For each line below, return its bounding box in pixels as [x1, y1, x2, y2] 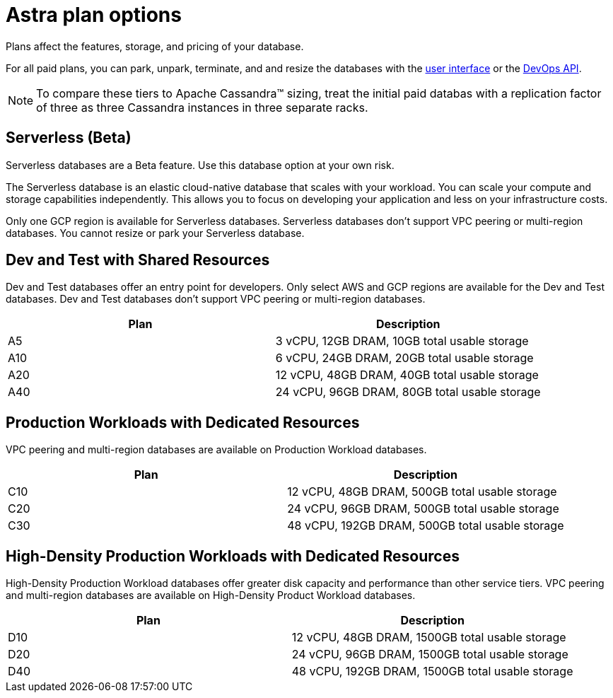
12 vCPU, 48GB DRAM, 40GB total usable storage [275, 368, 539, 383]
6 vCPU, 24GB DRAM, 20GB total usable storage [275, 351, 534, 366]
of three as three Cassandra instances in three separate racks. [36, 100, 368, 115]
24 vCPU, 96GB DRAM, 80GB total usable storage [275, 385, 541, 400]
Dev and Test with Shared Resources [6, 251, 270, 269]
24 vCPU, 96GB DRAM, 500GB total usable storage [287, 501, 559, 516]
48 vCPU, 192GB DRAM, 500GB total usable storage [287, 518, 564, 533]
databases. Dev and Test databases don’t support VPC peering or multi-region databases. [6, 293, 426, 306]
